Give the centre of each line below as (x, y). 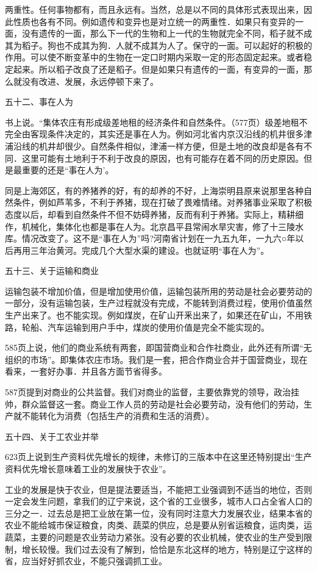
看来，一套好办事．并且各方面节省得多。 (86, 371)
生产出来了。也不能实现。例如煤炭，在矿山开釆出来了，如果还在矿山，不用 (154, 315)
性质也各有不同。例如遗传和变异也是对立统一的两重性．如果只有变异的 (154, 21)
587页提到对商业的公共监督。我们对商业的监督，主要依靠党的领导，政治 (148, 392)
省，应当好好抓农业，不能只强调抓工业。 (86, 561)
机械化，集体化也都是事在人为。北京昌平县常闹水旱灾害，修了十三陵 (158, 226)
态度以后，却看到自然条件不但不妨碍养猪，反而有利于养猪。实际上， (141, 214)
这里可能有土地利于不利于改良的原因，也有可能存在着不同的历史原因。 (162, 158)
